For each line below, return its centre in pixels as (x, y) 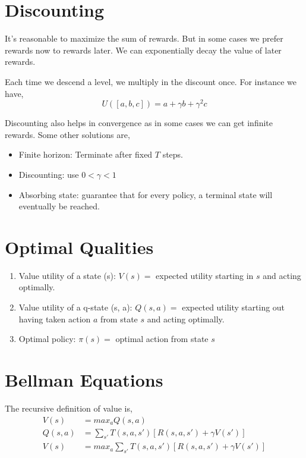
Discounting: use (49, 174)
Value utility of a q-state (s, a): (75, 307)
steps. (173, 154)
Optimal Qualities (79, 247)
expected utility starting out (234, 307)
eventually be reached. (59, 206)
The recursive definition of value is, (69, 408)
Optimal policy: (47, 339)
